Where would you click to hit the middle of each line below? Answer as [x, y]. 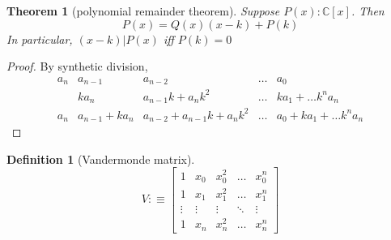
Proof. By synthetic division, [77, 66]
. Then [368, 11]
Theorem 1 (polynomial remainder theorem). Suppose [143, 11]
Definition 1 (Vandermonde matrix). [101, 159]
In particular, [40, 39]
